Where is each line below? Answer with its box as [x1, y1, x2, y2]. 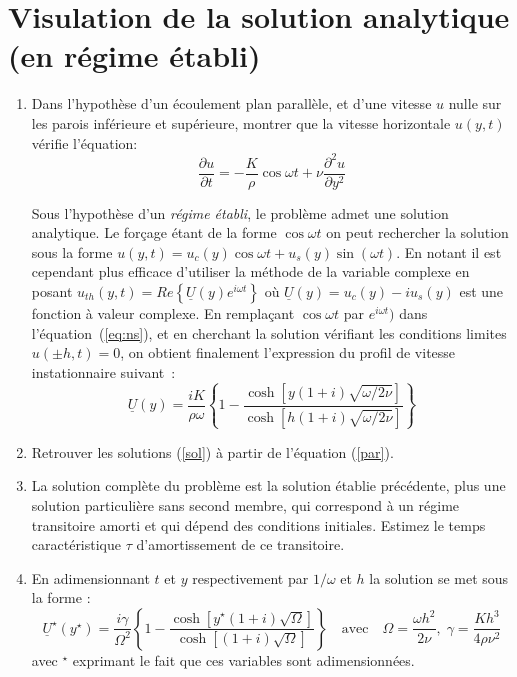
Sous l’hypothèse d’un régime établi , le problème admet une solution [31, 202, 449, 223]
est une [459, 281, 504, 302]
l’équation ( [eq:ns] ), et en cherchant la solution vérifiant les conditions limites [31, 322, 507, 343]
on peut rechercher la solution [326, 222, 509, 243]
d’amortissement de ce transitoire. [136, 534, 345, 555]
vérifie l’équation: [31, 132, 138, 153]
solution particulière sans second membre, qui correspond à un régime [31, 494, 460, 515]
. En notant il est [396, 241, 502, 262]
